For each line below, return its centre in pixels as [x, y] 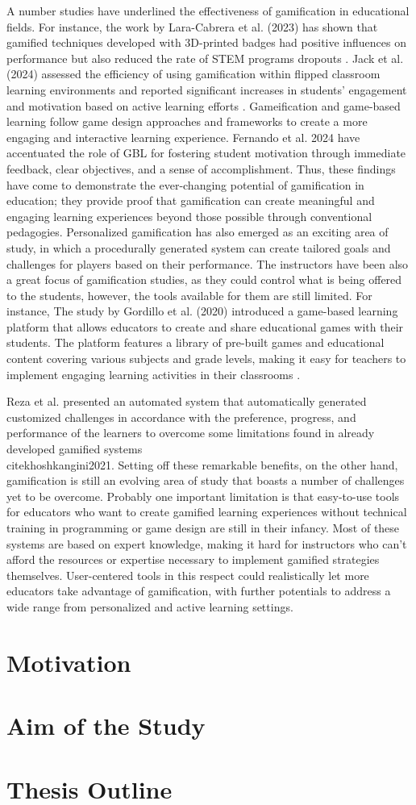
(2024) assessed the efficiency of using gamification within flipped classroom [193, 74]
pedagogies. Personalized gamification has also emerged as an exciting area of [198, 232]
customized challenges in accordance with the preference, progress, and [181, 417]
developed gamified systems [75, 449]
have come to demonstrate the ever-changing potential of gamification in [185, 184]
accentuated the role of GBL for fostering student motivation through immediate [206, 153]
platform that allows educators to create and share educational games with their [205, 326]
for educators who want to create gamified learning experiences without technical [207, 512]
